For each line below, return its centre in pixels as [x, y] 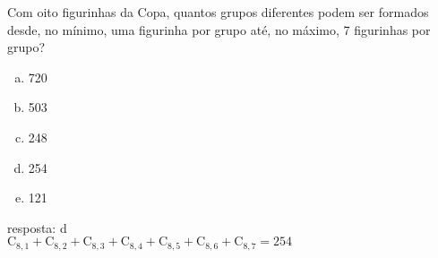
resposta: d [37, 227]
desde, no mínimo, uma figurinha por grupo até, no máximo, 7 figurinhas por [219, 29]
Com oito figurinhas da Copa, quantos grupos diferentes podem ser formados [218, 12]
